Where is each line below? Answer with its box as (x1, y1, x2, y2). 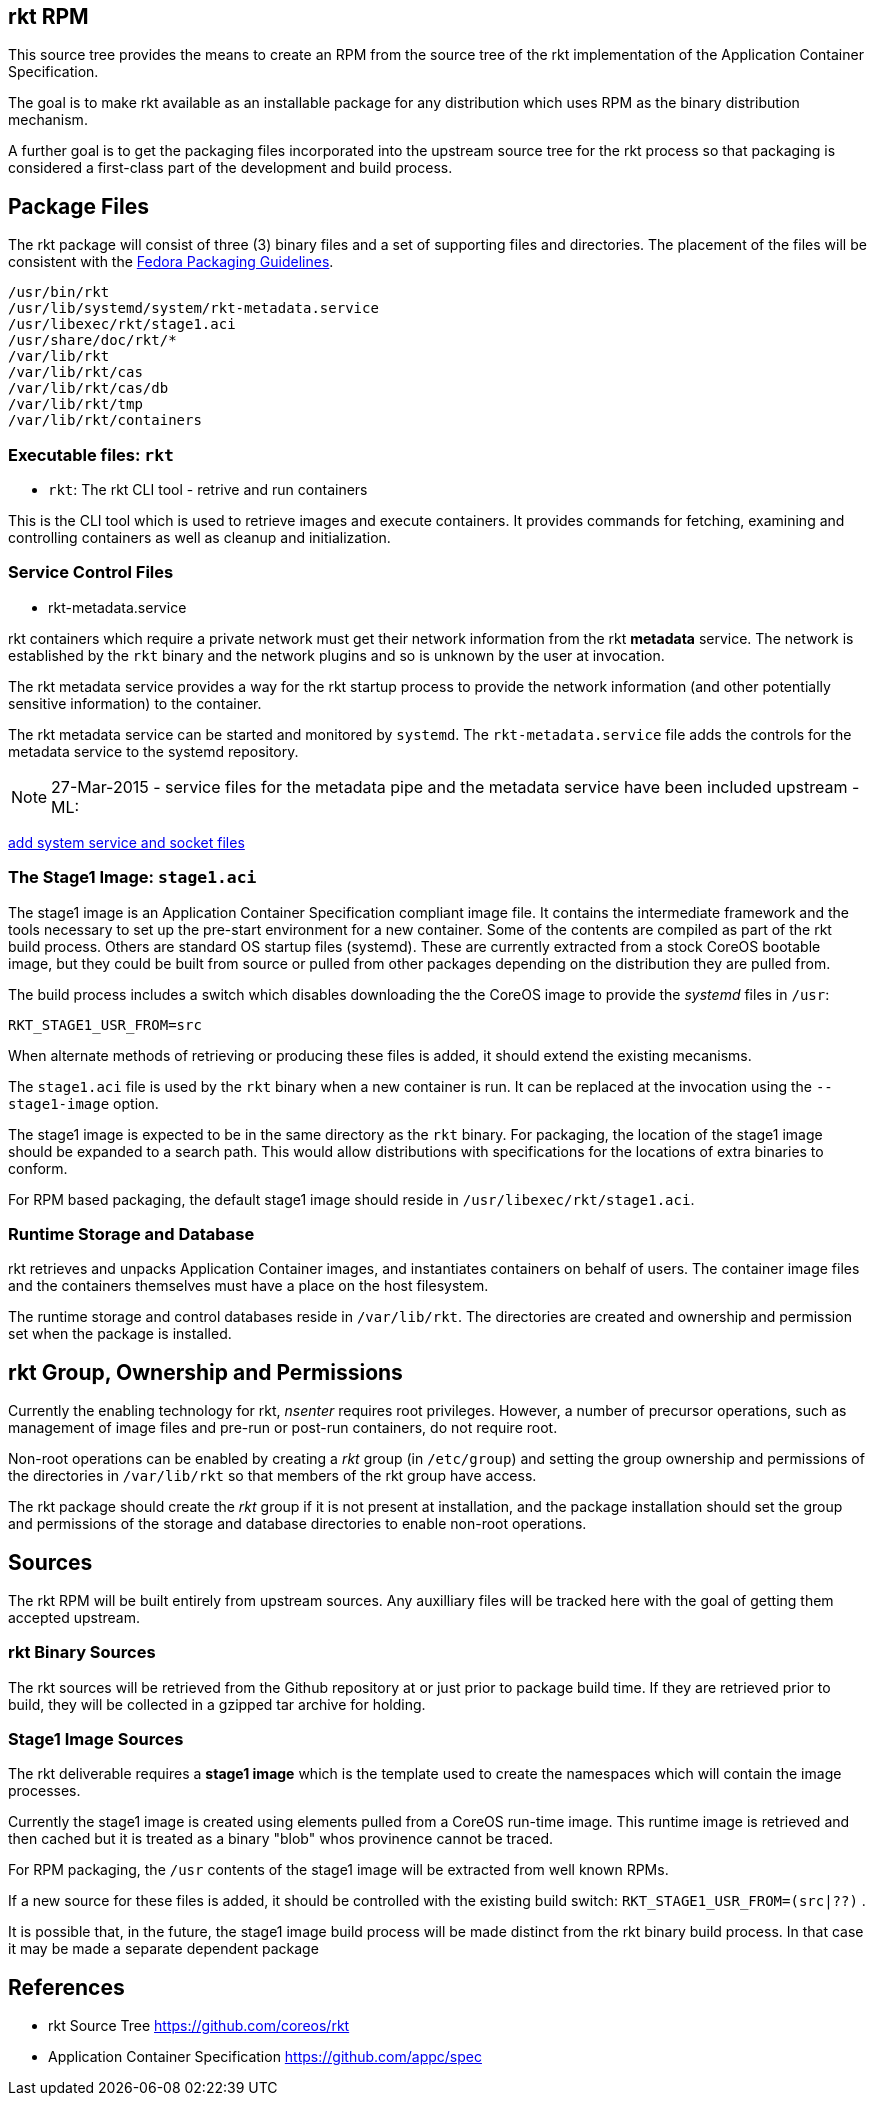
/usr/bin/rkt (8, 284, 110, 301)
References (8, 1974, 125, 2000)
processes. (8, 1782, 81, 1800)
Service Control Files (8, 562, 174, 583)
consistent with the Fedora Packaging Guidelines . (8, 253, 334, 271)
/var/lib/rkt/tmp (8, 396, 143, 413)
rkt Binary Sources (8, 1642, 156, 1663)
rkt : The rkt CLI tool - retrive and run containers (48, 481, 368, 499)
